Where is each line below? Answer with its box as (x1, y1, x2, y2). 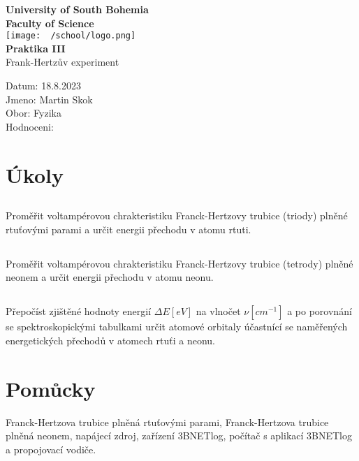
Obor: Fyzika (6, 105, 61, 120)
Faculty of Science (6, 15, 94, 30)
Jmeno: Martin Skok (6, 92, 93, 106)
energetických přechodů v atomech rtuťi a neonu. (6, 332, 215, 347)
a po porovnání (287, 304, 352, 319)
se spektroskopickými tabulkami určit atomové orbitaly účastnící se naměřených (6, 319, 348, 334)
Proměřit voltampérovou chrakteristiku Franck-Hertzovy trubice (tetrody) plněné (6, 256, 353, 270)
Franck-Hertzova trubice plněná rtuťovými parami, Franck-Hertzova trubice (6, 414, 329, 429)
